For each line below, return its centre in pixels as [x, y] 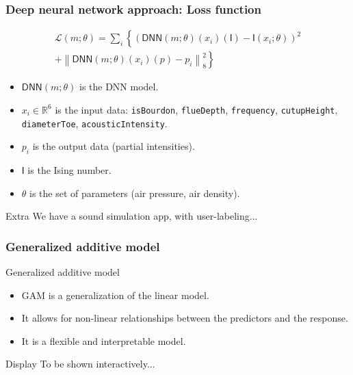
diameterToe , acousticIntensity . [94, 123]
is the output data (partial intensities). [114, 146]
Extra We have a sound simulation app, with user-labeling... [132, 216]
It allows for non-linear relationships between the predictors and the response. [185, 318]
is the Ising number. [69, 169]
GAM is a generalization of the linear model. [115, 295]
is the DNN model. [119, 87]
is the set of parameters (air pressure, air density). [135, 193]
